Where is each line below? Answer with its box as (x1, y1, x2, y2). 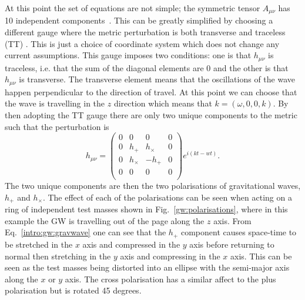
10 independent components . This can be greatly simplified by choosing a (5, 14, 273, 26)
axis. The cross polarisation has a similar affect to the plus (65, 272, 276, 285)
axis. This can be (230, 249, 292, 262)
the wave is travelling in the (5, 97, 105, 109)
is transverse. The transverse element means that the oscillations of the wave (19, 73, 295, 85)
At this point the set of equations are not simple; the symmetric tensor (5, 2, 260, 14)
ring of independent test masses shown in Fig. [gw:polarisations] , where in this (5, 203, 288, 215)
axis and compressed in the (82, 238, 180, 250)
